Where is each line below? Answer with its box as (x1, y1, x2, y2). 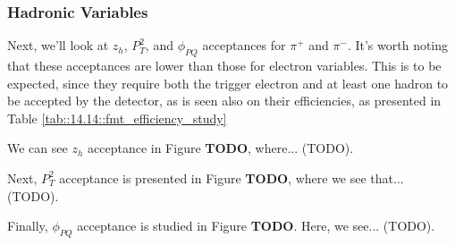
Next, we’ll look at (7, 36, 109, 55)
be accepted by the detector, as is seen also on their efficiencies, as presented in (7, 91, 442, 110)
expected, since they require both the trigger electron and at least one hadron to (7, 73, 449, 92)
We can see (7, 139, 68, 157)
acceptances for (202, 36, 286, 55)
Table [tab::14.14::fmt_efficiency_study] (7, 108, 227, 127)
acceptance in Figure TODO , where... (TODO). (88, 139, 354, 157)
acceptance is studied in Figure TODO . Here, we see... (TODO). (77, 216, 435, 235)
